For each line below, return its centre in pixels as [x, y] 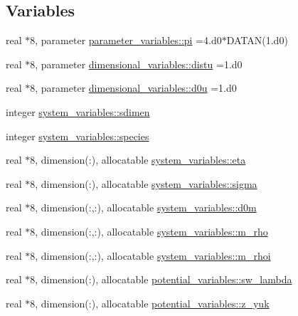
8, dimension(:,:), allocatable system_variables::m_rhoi [150, 255]
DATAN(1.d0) [257, 40]
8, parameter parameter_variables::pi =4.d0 [126, 40]
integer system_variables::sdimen [78, 111]
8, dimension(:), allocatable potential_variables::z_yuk [150, 303]
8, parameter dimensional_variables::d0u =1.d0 [133, 88]
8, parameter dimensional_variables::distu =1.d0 [136, 64]
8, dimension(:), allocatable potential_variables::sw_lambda [161, 279]
